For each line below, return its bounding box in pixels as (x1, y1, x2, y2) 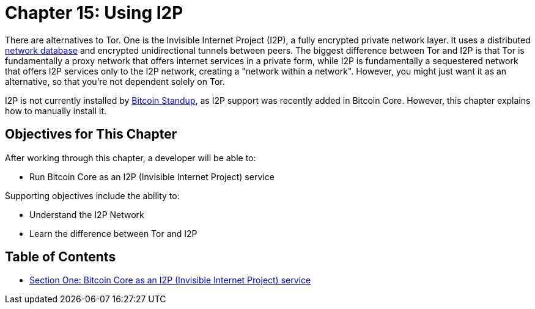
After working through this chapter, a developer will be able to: (5, 152, 256, 163)
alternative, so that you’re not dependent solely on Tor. (5, 76, 225, 87)
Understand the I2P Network (29, 209, 144, 220)
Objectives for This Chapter (5, 126, 177, 142)
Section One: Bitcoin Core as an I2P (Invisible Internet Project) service (29, 275, 311, 286)
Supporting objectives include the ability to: (5, 190, 180, 201)
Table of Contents (5, 249, 116, 265)
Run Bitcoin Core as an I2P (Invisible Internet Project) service (29, 171, 275, 182)
